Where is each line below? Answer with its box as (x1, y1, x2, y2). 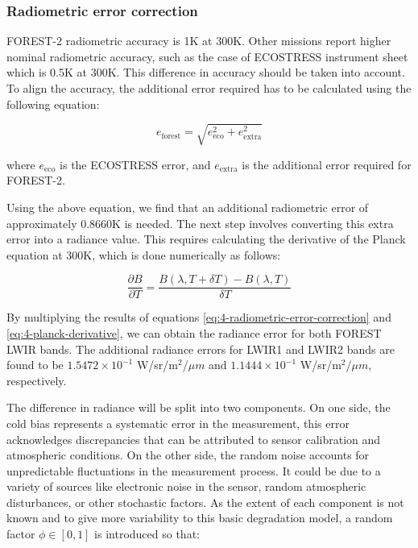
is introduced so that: (94, 525, 200, 542)
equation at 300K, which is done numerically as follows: (6, 246, 281, 263)
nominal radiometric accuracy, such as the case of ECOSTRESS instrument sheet (6, 48, 408, 64)
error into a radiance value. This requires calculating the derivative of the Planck (6, 230, 406, 247)
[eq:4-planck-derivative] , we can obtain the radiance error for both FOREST (6, 324, 382, 341)
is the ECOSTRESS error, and (60, 156, 211, 172)
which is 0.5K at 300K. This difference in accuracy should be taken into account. (6, 64, 405, 81)
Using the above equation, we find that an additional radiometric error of (6, 198, 369, 215)
